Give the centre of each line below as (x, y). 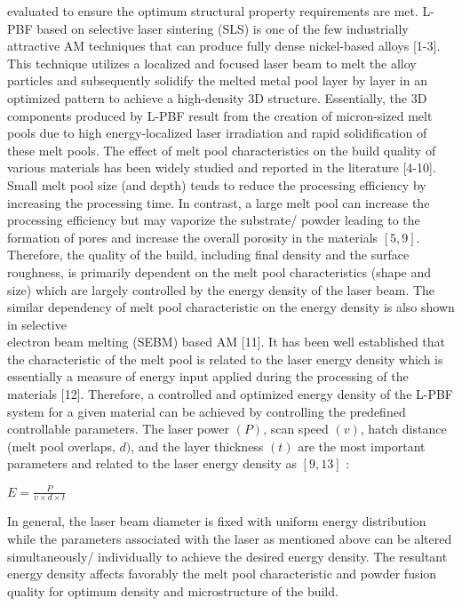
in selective (37, 324)
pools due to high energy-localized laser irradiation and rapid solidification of (217, 133)
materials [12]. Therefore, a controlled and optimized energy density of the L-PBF (231, 394)
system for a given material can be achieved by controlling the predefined (207, 411)
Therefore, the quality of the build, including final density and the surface (208, 255)
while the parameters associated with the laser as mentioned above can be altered (230, 538)
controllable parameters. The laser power (118, 429)
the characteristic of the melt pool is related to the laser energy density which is (225, 359)
